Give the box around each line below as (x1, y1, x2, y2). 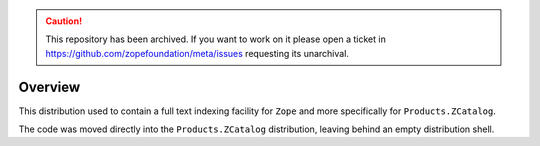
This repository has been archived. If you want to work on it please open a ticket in (45, 33, 387, 45)
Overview (18, 78, 81, 95)
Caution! (45, 15, 83, 27)
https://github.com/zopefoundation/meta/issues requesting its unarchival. (45, 47, 350, 59)
